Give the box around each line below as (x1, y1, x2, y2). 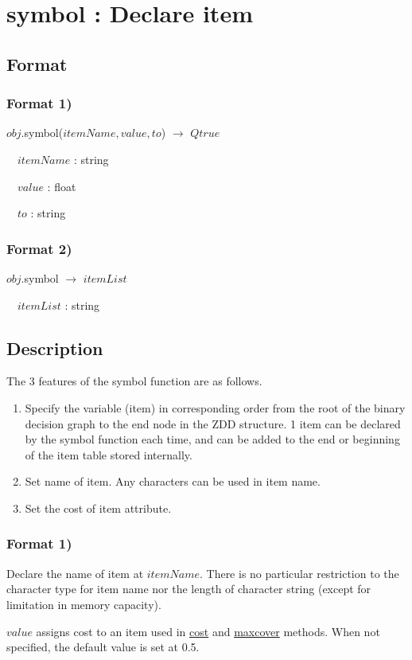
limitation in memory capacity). (6, 596, 161, 612)
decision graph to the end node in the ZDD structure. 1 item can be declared (25, 415, 401, 432)
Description (6, 335, 103, 360)
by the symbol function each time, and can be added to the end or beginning (25, 431, 400, 447)
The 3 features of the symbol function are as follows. (6, 373, 262, 389)
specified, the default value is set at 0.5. (6, 639, 200, 655)
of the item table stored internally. (25, 446, 192, 463)
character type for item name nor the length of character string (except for (6, 580, 371, 597)
